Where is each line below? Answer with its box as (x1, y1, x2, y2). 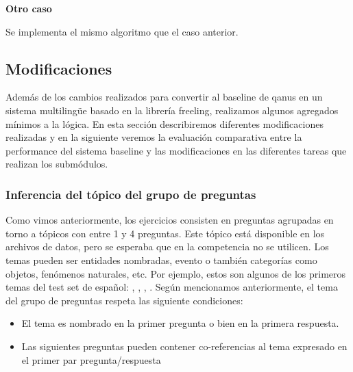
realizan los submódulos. (5, 157, 108, 171)
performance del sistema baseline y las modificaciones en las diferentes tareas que (5, 143, 347, 157)
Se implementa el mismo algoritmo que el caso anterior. (5, 24, 239, 38)
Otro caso (5, 1, 52, 15)
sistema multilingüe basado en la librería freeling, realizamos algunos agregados (5, 103, 339, 117)
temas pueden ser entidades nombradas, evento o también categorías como (5, 252, 317, 267)
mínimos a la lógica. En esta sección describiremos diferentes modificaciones (5, 116, 324, 131)
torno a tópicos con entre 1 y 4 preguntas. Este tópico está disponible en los (5, 226, 325, 240)
